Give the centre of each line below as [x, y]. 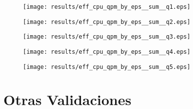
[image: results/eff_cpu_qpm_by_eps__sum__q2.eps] [107, 22]
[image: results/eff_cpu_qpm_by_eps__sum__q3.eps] [107, 37]
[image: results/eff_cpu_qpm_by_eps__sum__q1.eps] [107, 7]
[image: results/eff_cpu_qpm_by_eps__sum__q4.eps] [107, 52]
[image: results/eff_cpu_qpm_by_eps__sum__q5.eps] [107, 67]
